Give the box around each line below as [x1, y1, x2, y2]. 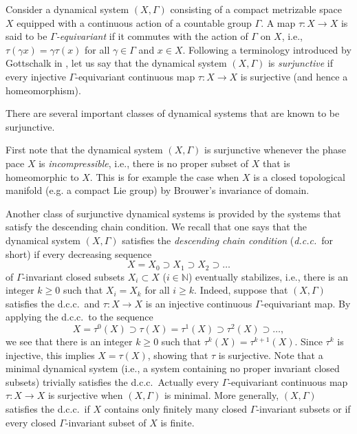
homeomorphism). [6, 83, 81, 97]
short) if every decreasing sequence [6, 246, 152, 261]
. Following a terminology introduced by [182, 42, 351, 56]
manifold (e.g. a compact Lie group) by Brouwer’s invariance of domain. [6, 183, 310, 197]
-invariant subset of [65, 415, 147, 429]
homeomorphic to [6, 169, 79, 184]
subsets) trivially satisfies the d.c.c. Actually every [6, 374, 219, 389]
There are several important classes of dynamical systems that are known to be [6, 106, 340, 120]
